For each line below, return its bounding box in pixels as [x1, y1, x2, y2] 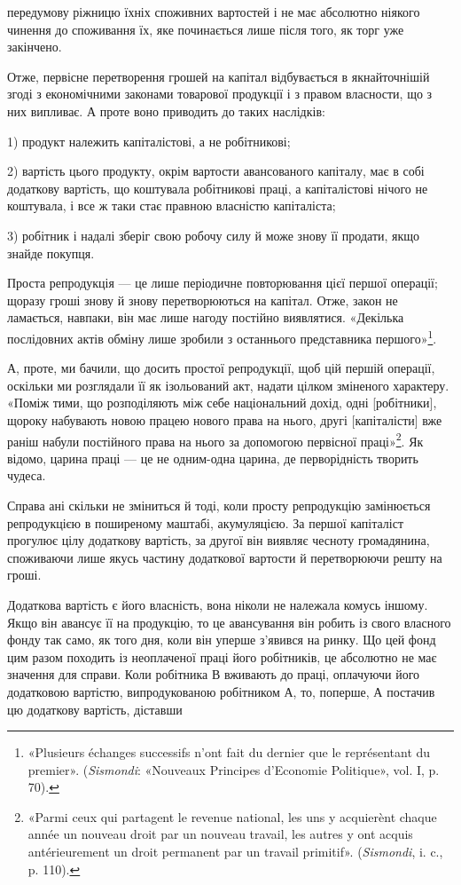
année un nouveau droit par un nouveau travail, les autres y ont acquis [27, 825, 413, 843]
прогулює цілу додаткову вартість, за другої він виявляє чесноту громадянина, [7, 531, 430, 549]
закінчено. [7, 37, 62, 56]
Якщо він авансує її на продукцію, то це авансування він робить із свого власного [7, 612, 451, 631]
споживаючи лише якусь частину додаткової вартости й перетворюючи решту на [7, 548, 442, 566]
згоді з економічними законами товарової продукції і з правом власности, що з [7, 84, 433, 103]
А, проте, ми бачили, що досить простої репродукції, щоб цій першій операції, [7, 359, 435, 377]
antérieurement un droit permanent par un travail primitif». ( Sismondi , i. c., [27, 842, 443, 861]
